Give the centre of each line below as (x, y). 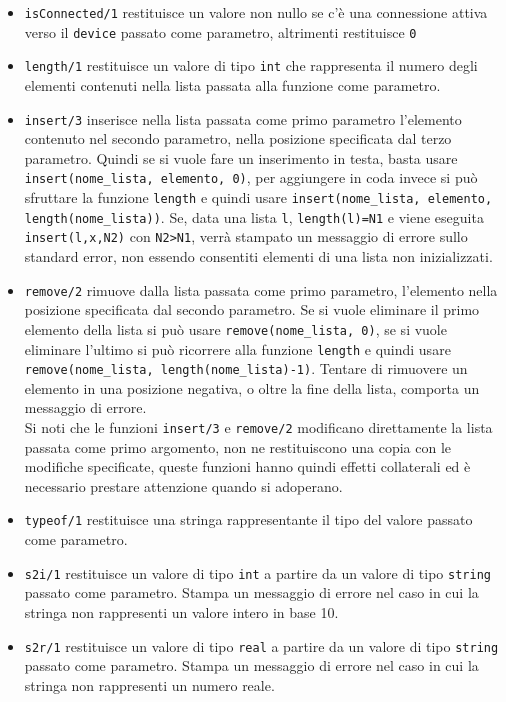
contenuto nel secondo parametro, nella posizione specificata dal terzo (238, 138)
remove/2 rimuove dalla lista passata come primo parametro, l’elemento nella (261, 289)
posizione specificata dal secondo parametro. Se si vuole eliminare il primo (252, 309)
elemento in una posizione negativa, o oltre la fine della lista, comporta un (252, 387)
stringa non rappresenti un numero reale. (149, 684)
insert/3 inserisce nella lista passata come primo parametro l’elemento (243, 118)
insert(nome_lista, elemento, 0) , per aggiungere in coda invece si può (251, 177)
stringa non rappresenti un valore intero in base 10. (181, 611)
